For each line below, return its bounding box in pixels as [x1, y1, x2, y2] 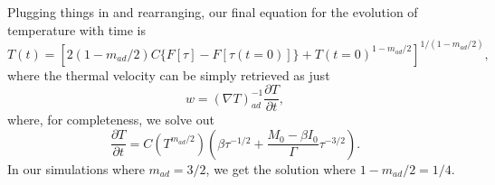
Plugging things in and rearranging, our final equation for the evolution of [7, 3, 418, 21]
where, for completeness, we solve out [7, 110, 214, 129]
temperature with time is [7, 20, 146, 39]
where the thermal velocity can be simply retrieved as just [7, 65, 330, 84]
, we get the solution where [205, 159, 356, 178]
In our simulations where [7, 159, 145, 178]
